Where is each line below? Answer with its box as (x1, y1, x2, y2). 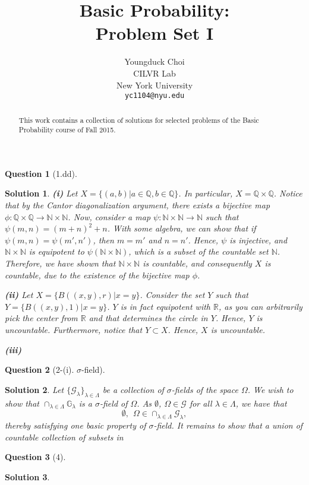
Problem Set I (95, 21, 214, 45)
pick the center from (5, 312, 78, 324)
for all (189, 397, 212, 409)
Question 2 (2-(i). (5, 363, 74, 376)
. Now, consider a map (68, 210, 151, 223)
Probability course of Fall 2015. (18, 125, 116, 135)
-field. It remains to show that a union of (153, 419, 303, 431)
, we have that (235, 397, 287, 409)
